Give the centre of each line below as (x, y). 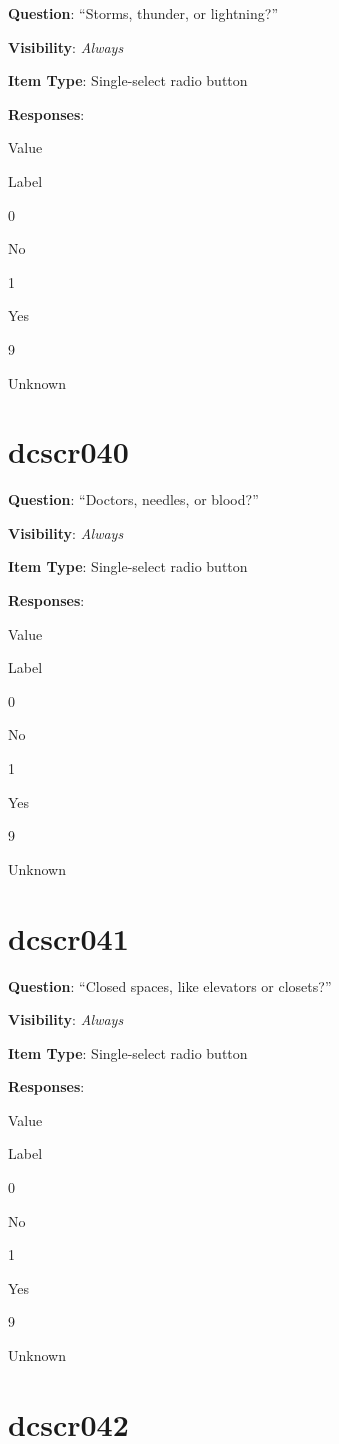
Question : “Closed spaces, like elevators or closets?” (170, 985)
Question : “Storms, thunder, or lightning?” (143, 13)
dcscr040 (68, 451)
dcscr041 (68, 937)
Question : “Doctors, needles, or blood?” (133, 499)
